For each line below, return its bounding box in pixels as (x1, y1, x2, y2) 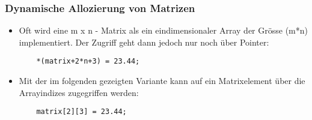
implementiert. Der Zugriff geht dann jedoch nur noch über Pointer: (19, 35, 269, 48)
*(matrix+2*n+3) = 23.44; (36, 57, 140, 66)
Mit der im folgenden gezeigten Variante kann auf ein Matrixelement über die (19, 74, 305, 87)
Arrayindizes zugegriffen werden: (19, 86, 139, 98)
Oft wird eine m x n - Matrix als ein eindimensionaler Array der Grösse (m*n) (19, 24, 308, 37)
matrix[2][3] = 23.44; (36, 107, 127, 116)
